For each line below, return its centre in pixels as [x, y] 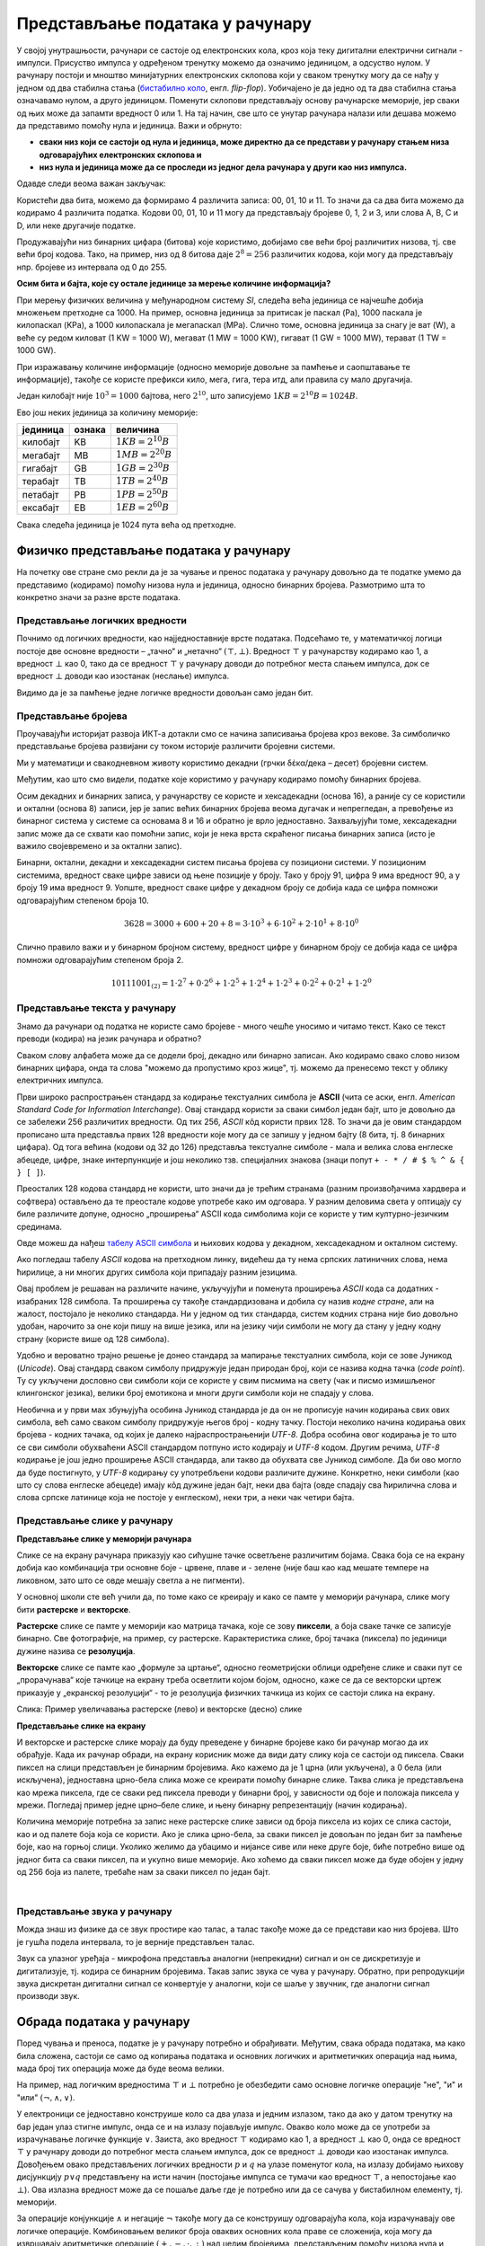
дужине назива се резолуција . [76, 1651]
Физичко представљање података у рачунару [154, 551]
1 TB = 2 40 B [142, 480]
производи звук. [48, 1996]
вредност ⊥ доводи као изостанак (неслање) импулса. [123, 676]
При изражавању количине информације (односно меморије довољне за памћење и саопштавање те [213, 367]
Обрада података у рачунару [103, 2022]
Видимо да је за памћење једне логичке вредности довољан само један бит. [165, 693]
